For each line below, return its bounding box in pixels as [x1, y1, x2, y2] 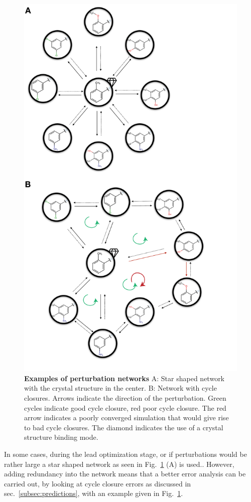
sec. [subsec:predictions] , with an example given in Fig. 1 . [4, 488, 183, 498]
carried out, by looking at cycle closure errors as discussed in [4, 478, 191, 488]
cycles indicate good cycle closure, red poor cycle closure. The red [24, 402, 226, 413]
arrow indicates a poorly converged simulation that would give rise [24, 412, 229, 423]
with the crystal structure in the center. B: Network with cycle [24, 383, 217, 393]
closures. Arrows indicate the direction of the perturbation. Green [24, 392, 226, 403]
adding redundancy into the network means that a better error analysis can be [4, 468, 246, 479]
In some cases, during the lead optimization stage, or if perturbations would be [4, 448, 247, 459]
